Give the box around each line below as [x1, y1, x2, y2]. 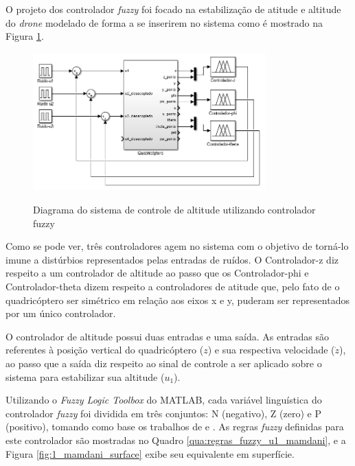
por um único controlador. [5, 306, 116, 321]
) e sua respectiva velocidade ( [207, 342, 335, 357]
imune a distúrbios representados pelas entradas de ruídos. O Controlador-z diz [5, 252, 339, 266]
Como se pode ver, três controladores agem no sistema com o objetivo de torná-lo [5, 239, 349, 253]
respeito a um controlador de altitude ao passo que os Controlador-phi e [5, 266, 309, 280]
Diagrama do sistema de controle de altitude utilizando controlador [33, 202, 316, 216]
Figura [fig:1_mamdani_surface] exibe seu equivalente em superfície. [5, 446, 295, 461]
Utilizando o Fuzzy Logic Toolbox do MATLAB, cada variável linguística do [5, 393, 322, 407]
